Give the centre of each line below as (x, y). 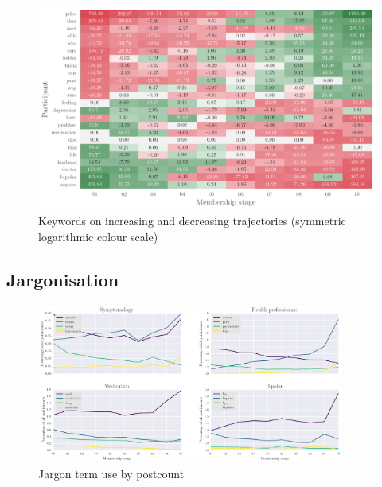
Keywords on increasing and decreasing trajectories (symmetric (192, 221)
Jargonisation (63, 280)
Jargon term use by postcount (111, 473)
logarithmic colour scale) (98, 237)
